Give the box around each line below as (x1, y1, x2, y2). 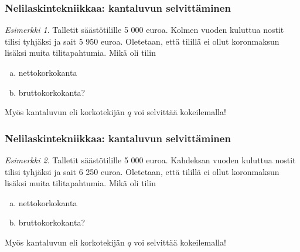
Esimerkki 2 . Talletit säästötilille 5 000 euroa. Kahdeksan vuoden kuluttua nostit (5, 154, 296, 166)
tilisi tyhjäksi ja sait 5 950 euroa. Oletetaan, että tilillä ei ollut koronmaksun (5, 35, 279, 47)
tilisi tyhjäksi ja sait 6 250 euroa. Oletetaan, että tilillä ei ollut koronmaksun (5, 165, 279, 177)
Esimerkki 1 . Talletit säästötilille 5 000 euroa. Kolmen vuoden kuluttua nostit (5, 23, 284, 36)
